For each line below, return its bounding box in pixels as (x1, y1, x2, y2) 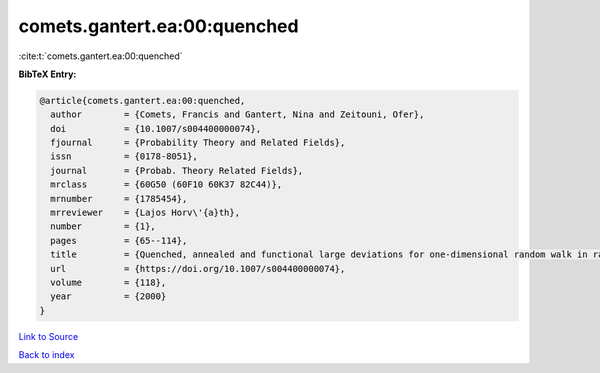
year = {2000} (50, 291, 167, 302)
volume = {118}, (50, 277, 167, 288)
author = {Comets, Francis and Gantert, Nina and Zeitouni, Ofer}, (50, 109, 425, 120)
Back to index (18, 349, 75, 361)
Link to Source (18, 330, 79, 342)
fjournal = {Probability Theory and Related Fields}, (50, 137, 346, 149)
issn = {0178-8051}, (50, 151, 199, 162)
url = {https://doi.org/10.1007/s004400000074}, (50, 263, 346, 274)
